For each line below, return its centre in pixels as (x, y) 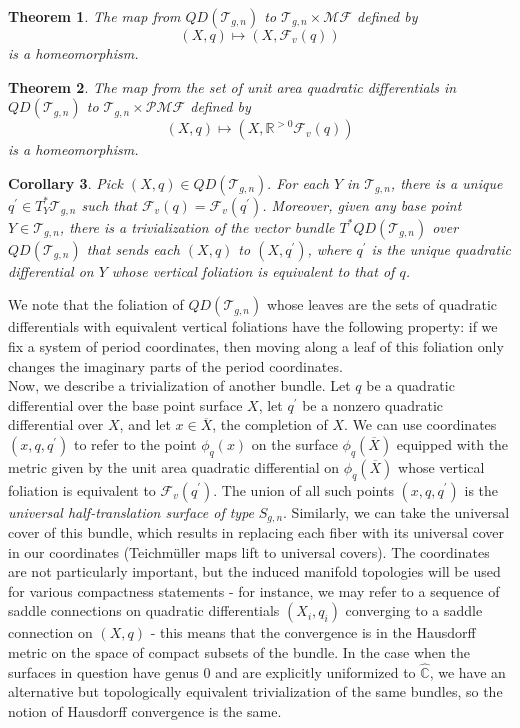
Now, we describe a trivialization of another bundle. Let (179, 385)
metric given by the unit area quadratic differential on (174, 466)
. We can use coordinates (420, 424)
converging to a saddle (414, 610)
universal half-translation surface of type (131, 511)
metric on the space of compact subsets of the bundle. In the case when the (239, 651)
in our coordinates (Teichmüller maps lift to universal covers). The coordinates (249, 551)
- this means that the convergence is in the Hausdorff (313, 632)
